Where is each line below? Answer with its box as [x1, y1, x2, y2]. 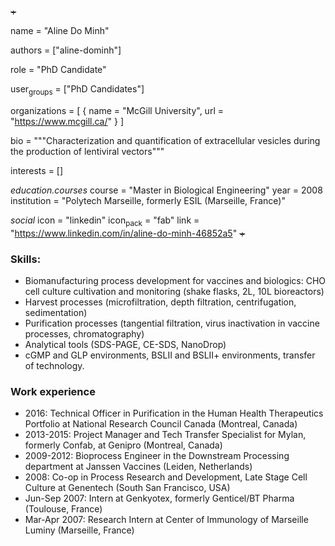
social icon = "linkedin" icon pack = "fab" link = [10, 214, 200, 228]
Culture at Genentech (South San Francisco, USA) [24, 482, 231, 494]
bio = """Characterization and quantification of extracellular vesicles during [10, 134, 321, 146]
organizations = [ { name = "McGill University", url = [10, 104, 224, 116]
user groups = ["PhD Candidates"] [10, 83, 145, 97]
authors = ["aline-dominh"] [10, 44, 122, 56]
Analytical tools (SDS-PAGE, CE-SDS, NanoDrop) [24, 338, 227, 350]
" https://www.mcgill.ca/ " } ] [10, 115, 125, 127]
